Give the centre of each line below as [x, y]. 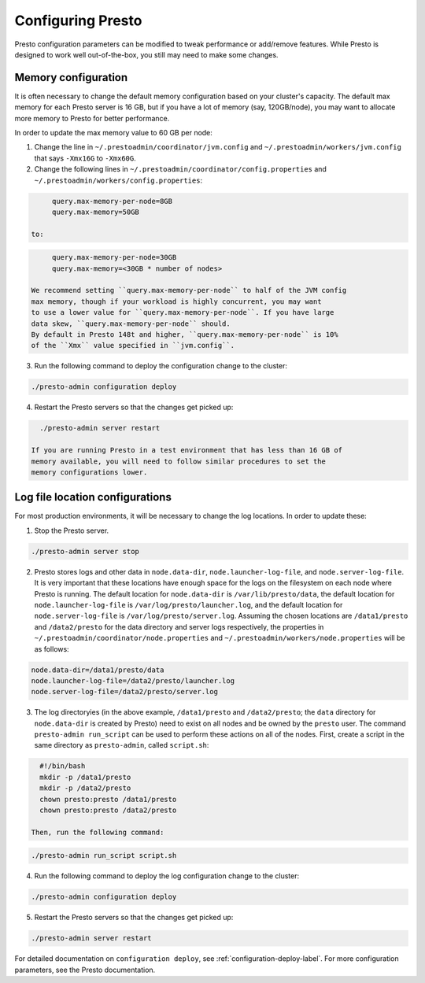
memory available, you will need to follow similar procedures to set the [179, 461]
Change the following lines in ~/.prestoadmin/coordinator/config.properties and [180, 169]
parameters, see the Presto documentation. [85, 970]
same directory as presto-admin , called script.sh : [122, 745]
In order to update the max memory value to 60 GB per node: [113, 133]
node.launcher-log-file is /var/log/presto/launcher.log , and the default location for [188, 604]
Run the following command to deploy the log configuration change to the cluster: [167, 876]
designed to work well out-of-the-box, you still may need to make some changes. [146, 54]
